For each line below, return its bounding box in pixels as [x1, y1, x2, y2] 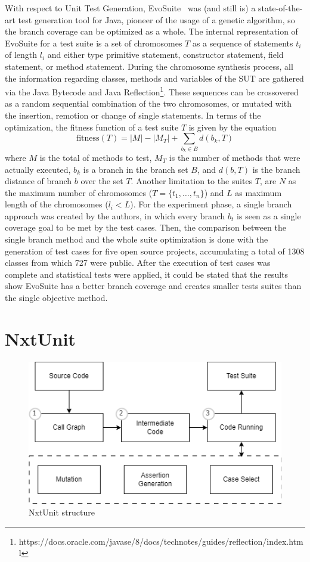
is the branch [252, 163, 300, 175]
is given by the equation [188, 120, 277, 133]
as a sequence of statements [192, 36, 293, 49]
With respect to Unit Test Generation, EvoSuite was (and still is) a [5, 2, 256, 14]
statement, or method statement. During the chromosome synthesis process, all [5, 60, 293, 72]
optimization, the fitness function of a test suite [5, 120, 179, 133]
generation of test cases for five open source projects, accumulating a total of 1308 [5, 244, 305, 257]
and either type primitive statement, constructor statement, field [47, 48, 284, 61]
